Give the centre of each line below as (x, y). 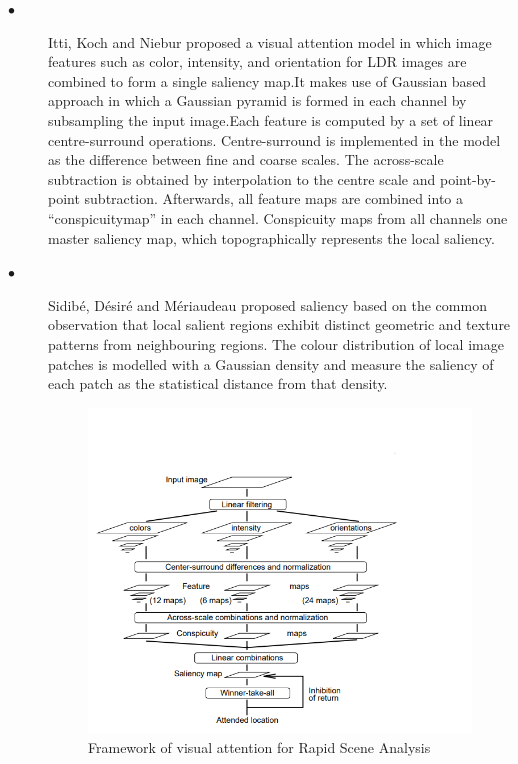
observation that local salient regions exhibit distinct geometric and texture (279, 324)
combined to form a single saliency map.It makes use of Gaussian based (267, 80)
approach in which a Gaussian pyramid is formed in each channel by (257, 100)
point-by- (467, 178)
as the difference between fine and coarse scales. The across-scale (246, 159)
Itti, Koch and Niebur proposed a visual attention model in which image (270, 41)
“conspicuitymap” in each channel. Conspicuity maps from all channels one (278, 217)
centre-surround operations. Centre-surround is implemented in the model (274, 139)
